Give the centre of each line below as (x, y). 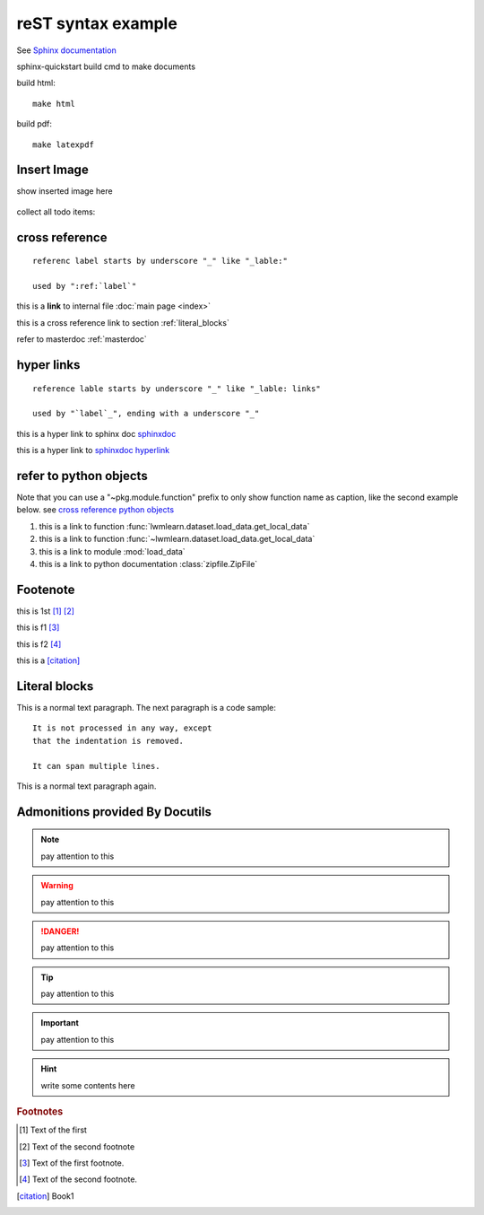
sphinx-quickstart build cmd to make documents (106, 66)
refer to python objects (82, 476)
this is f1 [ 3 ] (38, 627)
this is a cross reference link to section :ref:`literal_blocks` (123, 322)
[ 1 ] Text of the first (53, 1130)
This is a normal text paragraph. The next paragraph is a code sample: (147, 707)
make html (54, 104)
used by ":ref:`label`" (85, 286)
